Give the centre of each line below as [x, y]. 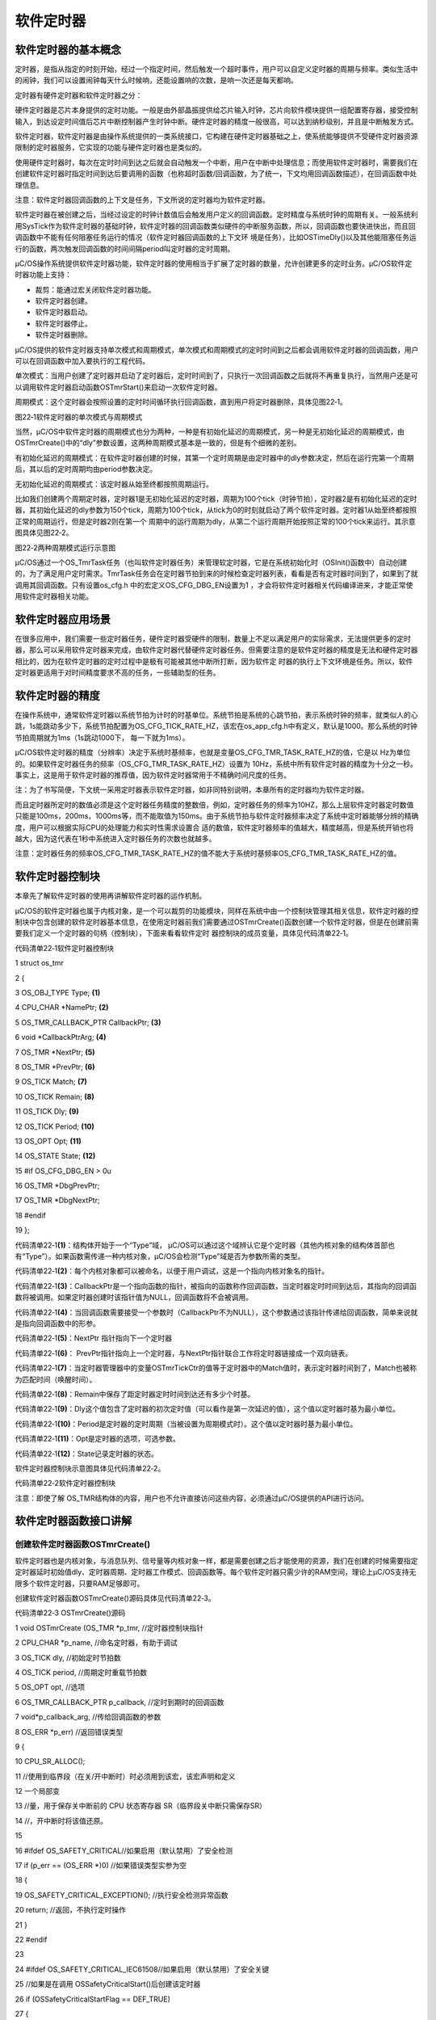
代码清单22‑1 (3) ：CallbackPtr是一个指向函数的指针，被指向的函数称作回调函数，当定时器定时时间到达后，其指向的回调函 [216, 1286]
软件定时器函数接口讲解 [73, 1521]
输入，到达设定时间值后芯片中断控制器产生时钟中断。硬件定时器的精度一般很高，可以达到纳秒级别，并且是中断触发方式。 [216, 121]
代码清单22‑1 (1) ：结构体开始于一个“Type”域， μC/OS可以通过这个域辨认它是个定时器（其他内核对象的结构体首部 [201, 1245]
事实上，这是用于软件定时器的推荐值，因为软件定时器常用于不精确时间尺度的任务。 [153, 775]
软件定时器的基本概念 [68, 50]
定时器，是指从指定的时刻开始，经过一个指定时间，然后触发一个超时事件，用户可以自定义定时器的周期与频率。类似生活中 [216, 69]
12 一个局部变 [38, 1791]
